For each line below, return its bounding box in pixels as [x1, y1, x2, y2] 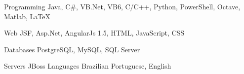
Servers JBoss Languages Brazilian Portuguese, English [4, 61, 171, 71]
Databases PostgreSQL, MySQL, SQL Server [4, 44, 140, 54]
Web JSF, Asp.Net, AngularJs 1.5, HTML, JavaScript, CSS [4, 28, 185, 38]
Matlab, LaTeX [4, 11, 50, 21]
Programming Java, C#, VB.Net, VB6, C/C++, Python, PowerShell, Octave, [4, 1, 241, 11]
